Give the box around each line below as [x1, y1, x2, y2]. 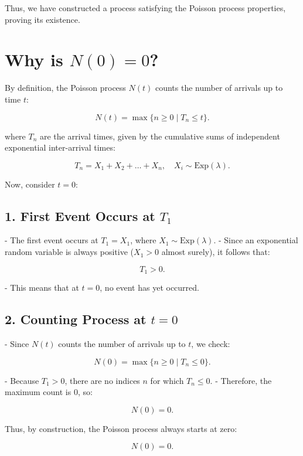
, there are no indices [64, 374, 140, 386]
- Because [5, 374, 39, 386]
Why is [5, 47, 63, 72]
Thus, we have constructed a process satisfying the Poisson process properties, [5, 2, 286, 13]
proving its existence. [5, 13, 80, 25]
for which [150, 374, 184, 386]
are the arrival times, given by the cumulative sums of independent [40, 130, 280, 142]
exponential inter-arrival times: [5, 141, 115, 154]
